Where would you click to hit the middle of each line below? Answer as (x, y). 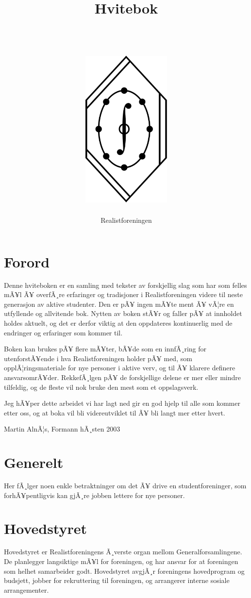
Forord (27, 261)
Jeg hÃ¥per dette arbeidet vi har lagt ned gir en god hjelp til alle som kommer (122, 403)
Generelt (34, 462)
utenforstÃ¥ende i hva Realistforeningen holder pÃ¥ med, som (98, 358)
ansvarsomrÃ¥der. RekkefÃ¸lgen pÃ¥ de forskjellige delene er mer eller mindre (122, 377)
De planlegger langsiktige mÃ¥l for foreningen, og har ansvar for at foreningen (121, 561)
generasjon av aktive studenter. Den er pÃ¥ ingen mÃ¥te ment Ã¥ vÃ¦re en (119, 304)
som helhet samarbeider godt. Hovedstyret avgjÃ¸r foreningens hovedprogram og (124, 571)
